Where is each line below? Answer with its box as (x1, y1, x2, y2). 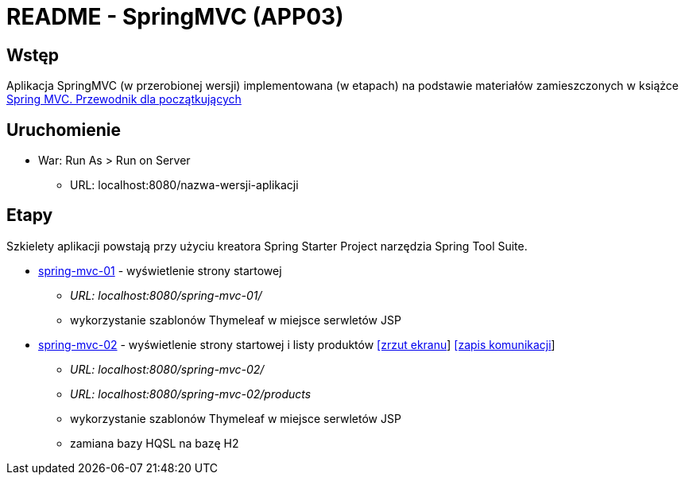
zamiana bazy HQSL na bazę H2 (70, 436, 239, 450)
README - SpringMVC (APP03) (6, 3, 344, 30)
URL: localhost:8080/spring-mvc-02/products (70, 386, 312, 401)
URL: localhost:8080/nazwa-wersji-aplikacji (70, 178, 299, 192)
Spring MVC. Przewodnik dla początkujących (6, 92, 242, 107)
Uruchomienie (6, 119, 121, 140)
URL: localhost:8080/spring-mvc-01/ (70, 288, 262, 302)
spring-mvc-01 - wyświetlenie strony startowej (38, 263, 282, 277)
